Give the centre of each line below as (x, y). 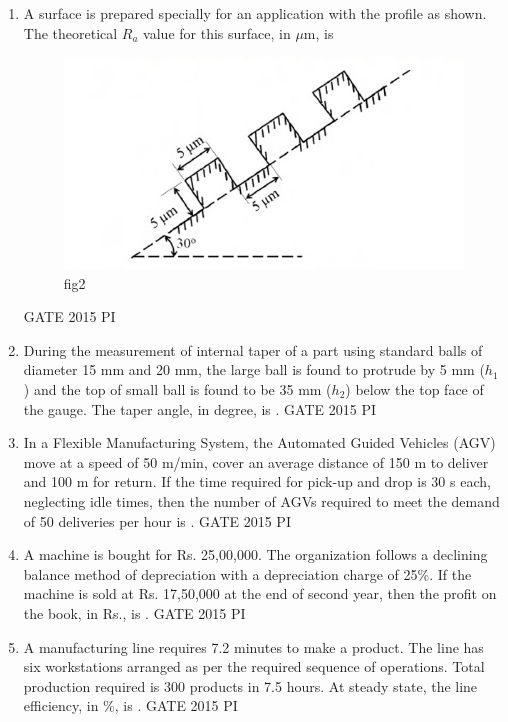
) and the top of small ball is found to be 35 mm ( (177, 389)
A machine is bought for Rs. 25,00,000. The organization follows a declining (255, 554)
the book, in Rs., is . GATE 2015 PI (134, 612)
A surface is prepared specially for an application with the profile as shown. (255, 13)
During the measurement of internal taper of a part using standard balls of (253, 349)
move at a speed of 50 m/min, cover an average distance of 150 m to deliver (256, 461)
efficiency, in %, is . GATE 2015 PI (130, 705)
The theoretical (70, 32)
